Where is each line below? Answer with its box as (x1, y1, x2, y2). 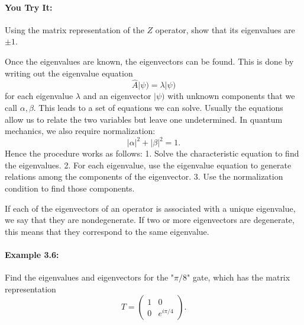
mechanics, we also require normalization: (5, 125, 156, 137)
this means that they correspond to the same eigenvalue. (5, 225, 209, 237)
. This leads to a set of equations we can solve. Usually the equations (33, 101, 283, 113)
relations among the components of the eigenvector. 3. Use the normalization (5, 170, 283, 183)
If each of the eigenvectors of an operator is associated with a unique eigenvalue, (5, 202, 296, 214)
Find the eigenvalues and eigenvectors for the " (5, 271, 174, 283)
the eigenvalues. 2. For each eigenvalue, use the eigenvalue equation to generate (5, 158, 292, 171)
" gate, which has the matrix (187, 271, 290, 283)
